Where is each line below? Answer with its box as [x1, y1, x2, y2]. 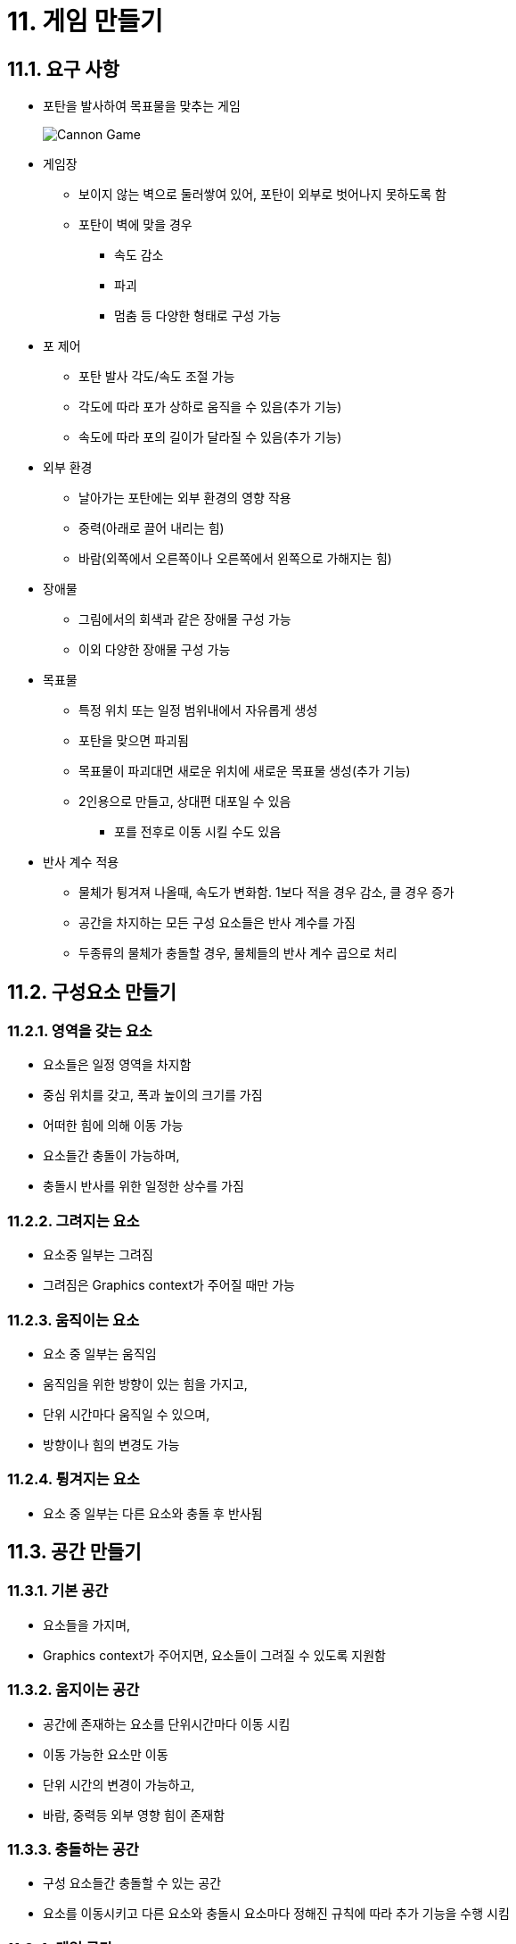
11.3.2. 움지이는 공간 [7, 1681, 140, 1699]
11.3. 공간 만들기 [7, 1541, 142, 1564]
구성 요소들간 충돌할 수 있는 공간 [43, 1875, 222, 1891]
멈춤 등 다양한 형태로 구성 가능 [114, 308, 282, 324]
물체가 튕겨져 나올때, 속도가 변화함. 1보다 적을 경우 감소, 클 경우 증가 [78, 885, 455, 901]
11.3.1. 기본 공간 [7, 1582, 109, 1600]
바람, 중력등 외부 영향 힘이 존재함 [43, 1807, 225, 1823]
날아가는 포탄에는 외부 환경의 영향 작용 [78, 490, 291, 506]
